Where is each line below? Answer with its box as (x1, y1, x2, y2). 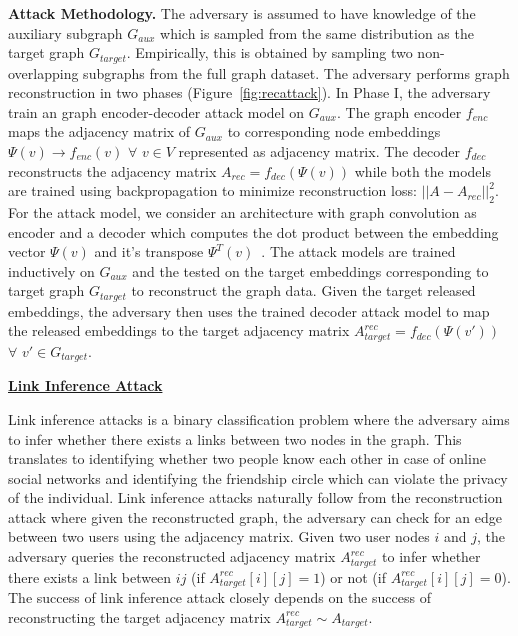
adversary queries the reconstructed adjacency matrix (8, 546, 336, 567)
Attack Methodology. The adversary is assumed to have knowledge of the (8, 3, 476, 23)
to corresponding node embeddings (227, 121, 441, 142)
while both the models (354, 160, 491, 181)
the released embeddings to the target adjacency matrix (8, 320, 350, 341)
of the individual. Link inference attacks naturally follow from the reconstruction (8, 487, 503, 508)
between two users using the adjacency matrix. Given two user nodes (8, 526, 430, 547)
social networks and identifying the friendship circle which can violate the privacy (8, 467, 508, 488)
